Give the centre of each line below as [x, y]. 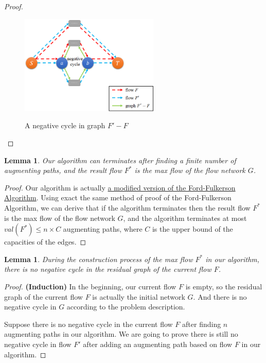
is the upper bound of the [192, 229]
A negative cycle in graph [65, 125]
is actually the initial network [139, 296]
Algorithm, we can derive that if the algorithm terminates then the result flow [127, 207]
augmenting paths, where [103, 229]
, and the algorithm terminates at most [185, 218]
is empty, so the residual [224, 286]
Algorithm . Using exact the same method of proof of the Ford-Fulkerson [118, 197]
